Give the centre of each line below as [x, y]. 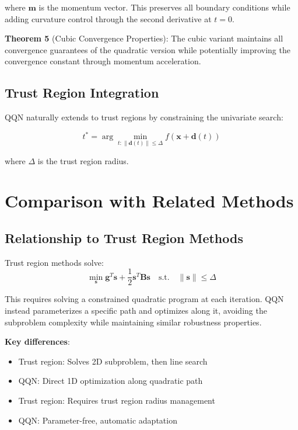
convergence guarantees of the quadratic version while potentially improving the [148, 49]
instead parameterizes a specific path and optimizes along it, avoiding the [136, 310]
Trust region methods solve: [54, 262]
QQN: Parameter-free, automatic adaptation [98, 420]
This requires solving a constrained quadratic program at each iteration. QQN [144, 299]
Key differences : [37, 341]
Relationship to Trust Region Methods [124, 237]
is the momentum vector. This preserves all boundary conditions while [164, 7]
